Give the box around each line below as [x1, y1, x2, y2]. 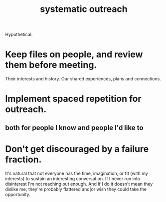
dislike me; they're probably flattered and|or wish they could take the [5, 186, 147, 192]
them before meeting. [5, 60, 97, 70]
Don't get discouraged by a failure [5, 143, 149, 154]
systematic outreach [39, 3, 128, 15]
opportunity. [5, 191, 31, 197]
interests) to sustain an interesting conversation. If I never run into [5, 175, 141, 182]
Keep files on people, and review [5, 49, 143, 60]
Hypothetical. [5, 31, 33, 38]
